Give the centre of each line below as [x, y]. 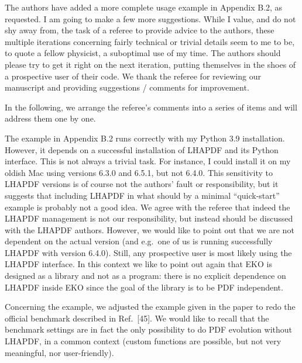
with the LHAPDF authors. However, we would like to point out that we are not [150, 229]
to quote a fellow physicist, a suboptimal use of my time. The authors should [143, 53]
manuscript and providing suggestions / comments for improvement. [127, 87]
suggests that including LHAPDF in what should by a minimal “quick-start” [142, 195]
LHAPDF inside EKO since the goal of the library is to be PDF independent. [144, 287]
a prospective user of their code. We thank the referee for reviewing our [133, 76]
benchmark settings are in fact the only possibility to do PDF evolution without [149, 329]
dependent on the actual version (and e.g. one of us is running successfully [139, 241]
